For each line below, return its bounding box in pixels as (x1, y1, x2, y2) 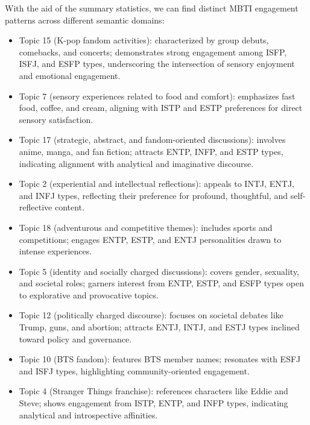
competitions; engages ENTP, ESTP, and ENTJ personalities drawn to (19, 233, 282, 245)
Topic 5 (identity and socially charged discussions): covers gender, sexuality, (19, 265, 300, 277)
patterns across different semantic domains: (5, 13, 165, 26)
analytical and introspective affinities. (19, 408, 158, 421)
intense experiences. (19, 245, 92, 257)
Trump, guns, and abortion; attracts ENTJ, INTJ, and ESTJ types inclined (19, 321, 300, 333)
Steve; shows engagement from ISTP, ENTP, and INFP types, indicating (19, 397, 288, 409)
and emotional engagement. (19, 69, 121, 81)
